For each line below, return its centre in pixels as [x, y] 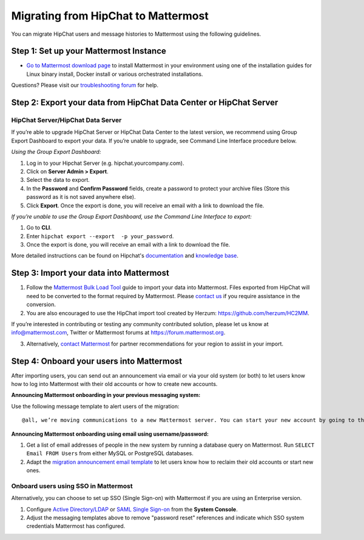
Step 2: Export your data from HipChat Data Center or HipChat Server [145, 103]
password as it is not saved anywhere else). [81, 197]
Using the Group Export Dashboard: [56, 152]
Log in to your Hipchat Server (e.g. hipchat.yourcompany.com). [105, 163]
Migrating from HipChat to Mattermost [110, 16]
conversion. [41, 305]
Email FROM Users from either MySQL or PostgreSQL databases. [110, 453]
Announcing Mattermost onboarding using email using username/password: [110, 434]
